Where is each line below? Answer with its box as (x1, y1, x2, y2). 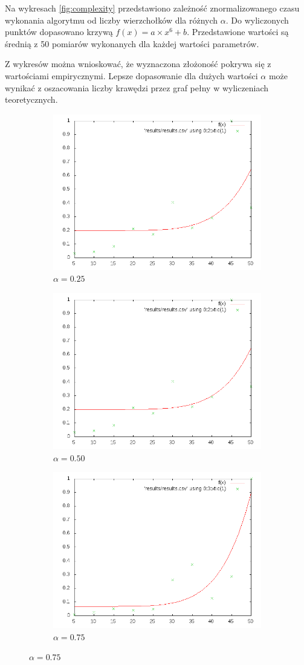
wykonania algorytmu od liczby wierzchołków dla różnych (5, 13, 218, 26)
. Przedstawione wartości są (187, 25, 289, 38)
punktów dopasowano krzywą (5, 25, 113, 38)
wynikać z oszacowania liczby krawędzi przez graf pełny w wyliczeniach (5, 81, 269, 94)
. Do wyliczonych (225, 13, 289, 26)
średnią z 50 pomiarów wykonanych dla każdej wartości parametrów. (5, 37, 259, 50)
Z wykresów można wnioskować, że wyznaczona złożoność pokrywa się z (5, 57, 271, 70)
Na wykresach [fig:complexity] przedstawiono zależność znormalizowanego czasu (5, 2, 300, 14)
